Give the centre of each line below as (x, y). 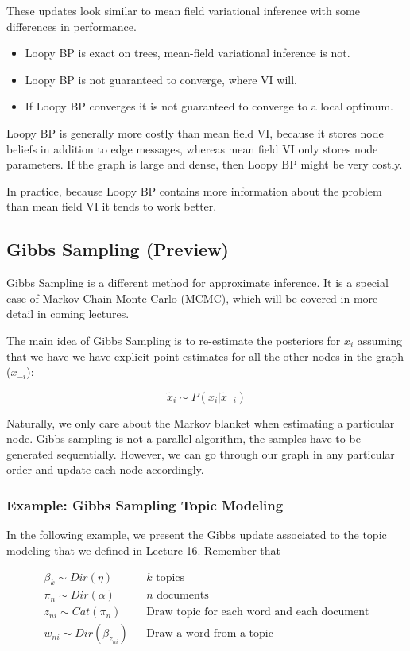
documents (183, 596)
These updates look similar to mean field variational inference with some (183, 10)
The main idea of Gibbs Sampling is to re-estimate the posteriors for (174, 340)
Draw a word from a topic (210, 634)
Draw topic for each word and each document (258, 612)
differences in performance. (72, 26)
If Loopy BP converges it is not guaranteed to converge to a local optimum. (209, 106)
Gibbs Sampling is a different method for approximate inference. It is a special (197, 283)
